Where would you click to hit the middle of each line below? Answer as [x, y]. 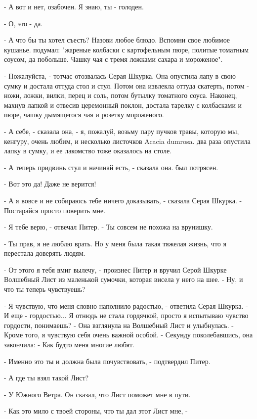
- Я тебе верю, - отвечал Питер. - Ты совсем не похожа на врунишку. [108, 227]
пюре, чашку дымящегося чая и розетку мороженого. [84, 115]
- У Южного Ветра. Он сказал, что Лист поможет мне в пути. [97, 394]
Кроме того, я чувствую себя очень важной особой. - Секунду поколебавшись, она [128, 335]
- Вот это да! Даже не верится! [50, 184]
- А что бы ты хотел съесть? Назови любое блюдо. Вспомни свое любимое [117, 40]
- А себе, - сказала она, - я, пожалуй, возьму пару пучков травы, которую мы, [122, 131]
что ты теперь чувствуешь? [45, 289]
